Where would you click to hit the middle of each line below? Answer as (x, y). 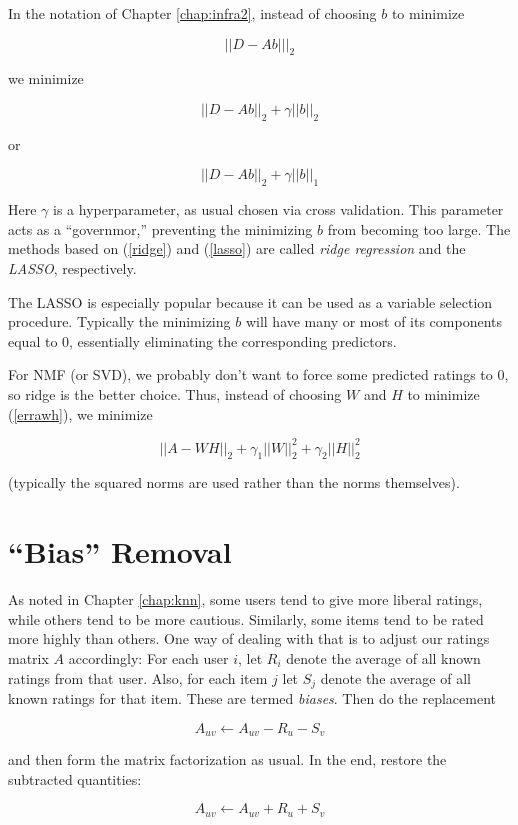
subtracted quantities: (75, 778)
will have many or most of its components (374, 321)
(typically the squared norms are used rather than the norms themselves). (234, 482)
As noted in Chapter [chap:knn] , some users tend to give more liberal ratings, (245, 599)
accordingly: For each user (148, 657)
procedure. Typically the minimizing (119, 321)
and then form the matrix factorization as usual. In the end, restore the (227, 759)
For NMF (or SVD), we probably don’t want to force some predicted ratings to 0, (258, 374)
